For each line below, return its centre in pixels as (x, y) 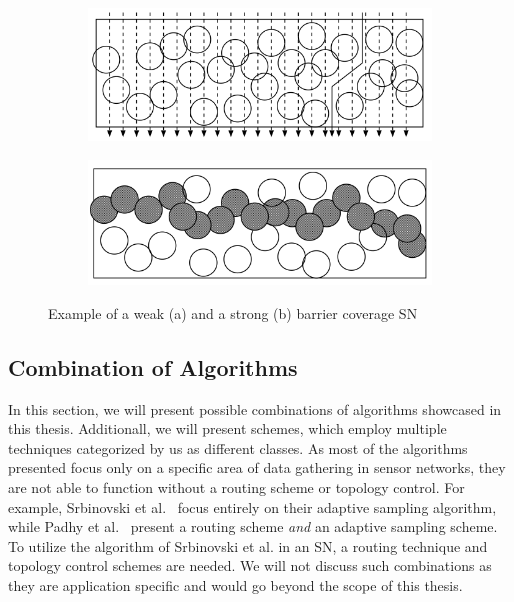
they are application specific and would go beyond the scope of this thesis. (235, 584)
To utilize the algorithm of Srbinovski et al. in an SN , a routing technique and (248, 545)
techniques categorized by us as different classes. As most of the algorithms (238, 447)
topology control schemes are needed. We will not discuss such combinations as (250, 565)
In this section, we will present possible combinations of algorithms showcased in (255, 408)
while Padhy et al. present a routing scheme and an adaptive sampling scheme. (253, 526)
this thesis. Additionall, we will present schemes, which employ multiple (227, 428)
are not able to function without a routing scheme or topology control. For (236, 486)
